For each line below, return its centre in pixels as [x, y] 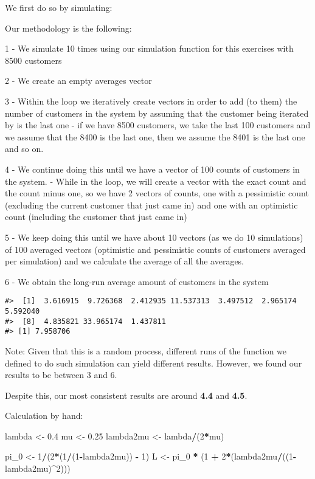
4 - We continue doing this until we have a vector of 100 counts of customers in [152, 169]
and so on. [24, 149]
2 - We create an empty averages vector [78, 81]
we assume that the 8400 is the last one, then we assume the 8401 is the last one [155, 136]
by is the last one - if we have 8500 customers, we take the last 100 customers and [158, 125]
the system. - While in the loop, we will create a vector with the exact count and [156, 181]
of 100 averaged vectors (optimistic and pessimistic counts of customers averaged [155, 249]
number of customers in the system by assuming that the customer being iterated [157, 113]
